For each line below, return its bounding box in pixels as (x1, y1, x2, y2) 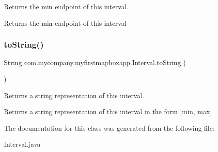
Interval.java (4, 139, 41, 149)
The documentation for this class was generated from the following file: (4, 122, 215, 133)
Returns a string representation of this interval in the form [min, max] (4, 106, 212, 117)
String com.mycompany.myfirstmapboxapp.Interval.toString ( (4, 57, 186, 68)
